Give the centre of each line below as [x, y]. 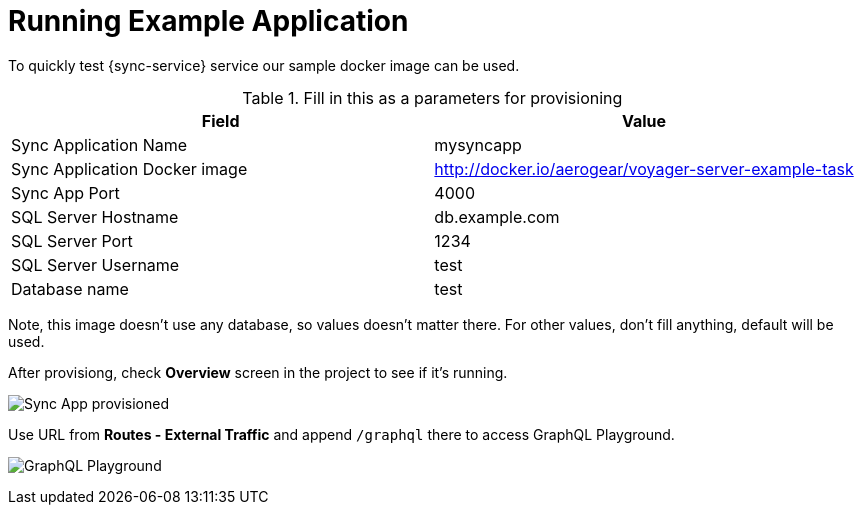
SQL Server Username [95, 264]
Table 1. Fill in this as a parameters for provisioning [432, 97]
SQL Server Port [72, 240]
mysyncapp [478, 144]
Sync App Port [65, 192]
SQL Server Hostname [95, 216]
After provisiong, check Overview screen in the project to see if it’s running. [258, 372]
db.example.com [497, 216]
